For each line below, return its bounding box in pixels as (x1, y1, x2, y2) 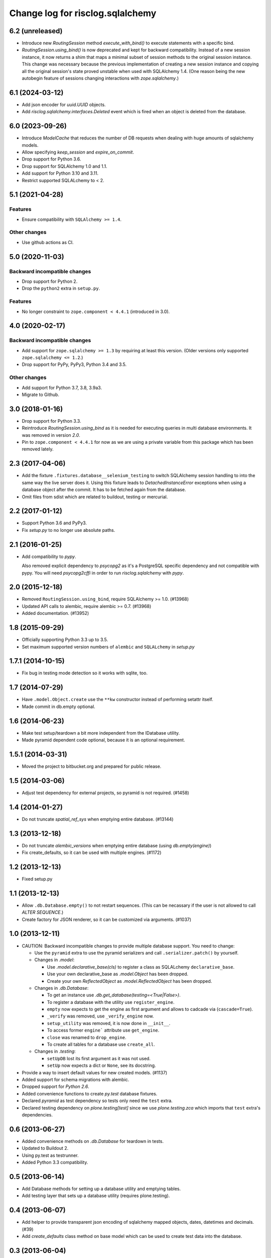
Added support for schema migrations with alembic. (22, 1076, 129, 1082)
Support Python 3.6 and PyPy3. (22, 520, 87, 526)
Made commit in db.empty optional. (22, 703, 95, 710)
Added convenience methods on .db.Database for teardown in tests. (22, 1138, 164, 1144)
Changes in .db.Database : (34, 985, 89, 991)
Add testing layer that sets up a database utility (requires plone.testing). (22, 1193, 170, 1199)
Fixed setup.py (22, 876, 53, 882)
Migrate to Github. (22, 391, 60, 398)
